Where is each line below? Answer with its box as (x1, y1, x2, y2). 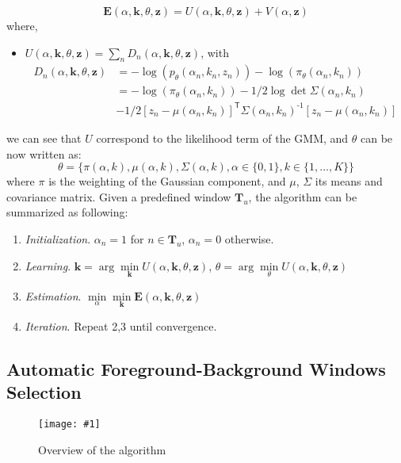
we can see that (6, 129, 82, 146)
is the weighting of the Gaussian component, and (48, 173, 286, 189)
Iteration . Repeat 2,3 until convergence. (25, 317, 217, 334)
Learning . (25, 257, 71, 274)
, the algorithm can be (248, 188, 357, 205)
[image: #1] (38, 419, 101, 430)
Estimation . (25, 287, 82, 304)
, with (200, 44, 229, 60)
